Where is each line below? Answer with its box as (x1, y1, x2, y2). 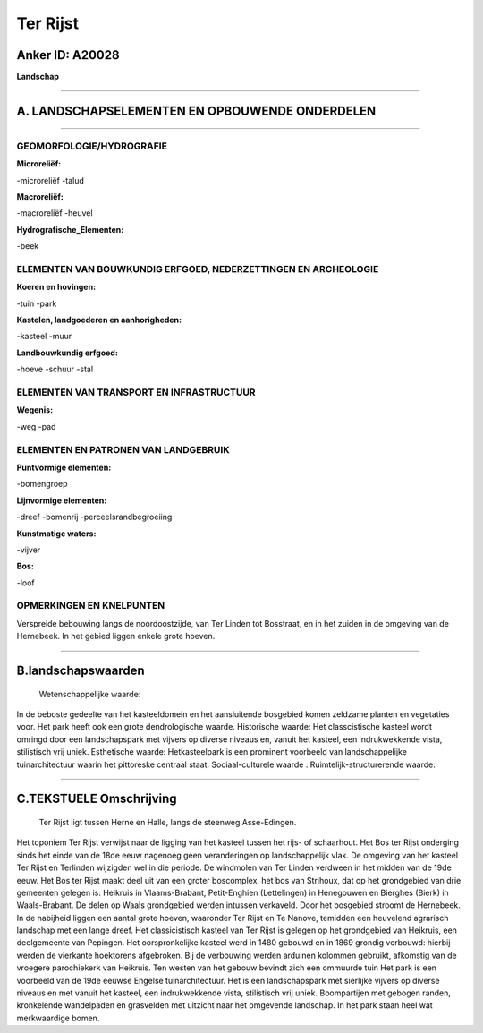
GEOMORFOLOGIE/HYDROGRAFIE (16, 140, 167, 152)
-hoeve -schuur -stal (16, 363, 94, 375)
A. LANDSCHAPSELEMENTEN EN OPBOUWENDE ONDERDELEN (16, 103, 377, 118)
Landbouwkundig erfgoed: (16, 347, 118, 358)
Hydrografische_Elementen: (16, 224, 124, 235)
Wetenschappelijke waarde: (38, 688, 141, 699)
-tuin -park (16, 298, 57, 309)
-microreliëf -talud (16, 175, 84, 185)
